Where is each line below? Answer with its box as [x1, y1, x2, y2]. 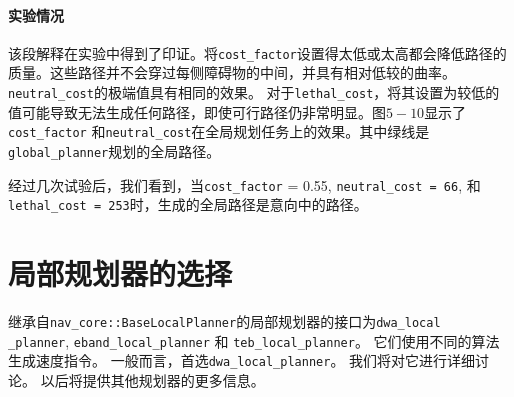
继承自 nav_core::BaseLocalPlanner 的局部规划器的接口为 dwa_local [8, 311, 441, 332]
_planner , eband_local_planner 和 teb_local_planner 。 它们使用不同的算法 [8, 330, 500, 351]
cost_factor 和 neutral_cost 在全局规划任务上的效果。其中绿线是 [8, 121, 430, 142]
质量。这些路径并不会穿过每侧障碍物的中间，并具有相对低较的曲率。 [8, 62, 456, 83]
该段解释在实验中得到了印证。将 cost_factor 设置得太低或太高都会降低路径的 [8, 42, 507, 63]
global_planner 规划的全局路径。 [8, 140, 221, 161]
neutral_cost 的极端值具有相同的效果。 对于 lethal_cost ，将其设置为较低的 [8, 82, 500, 103]
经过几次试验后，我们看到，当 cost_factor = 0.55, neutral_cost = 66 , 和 [8, 174, 481, 195]
